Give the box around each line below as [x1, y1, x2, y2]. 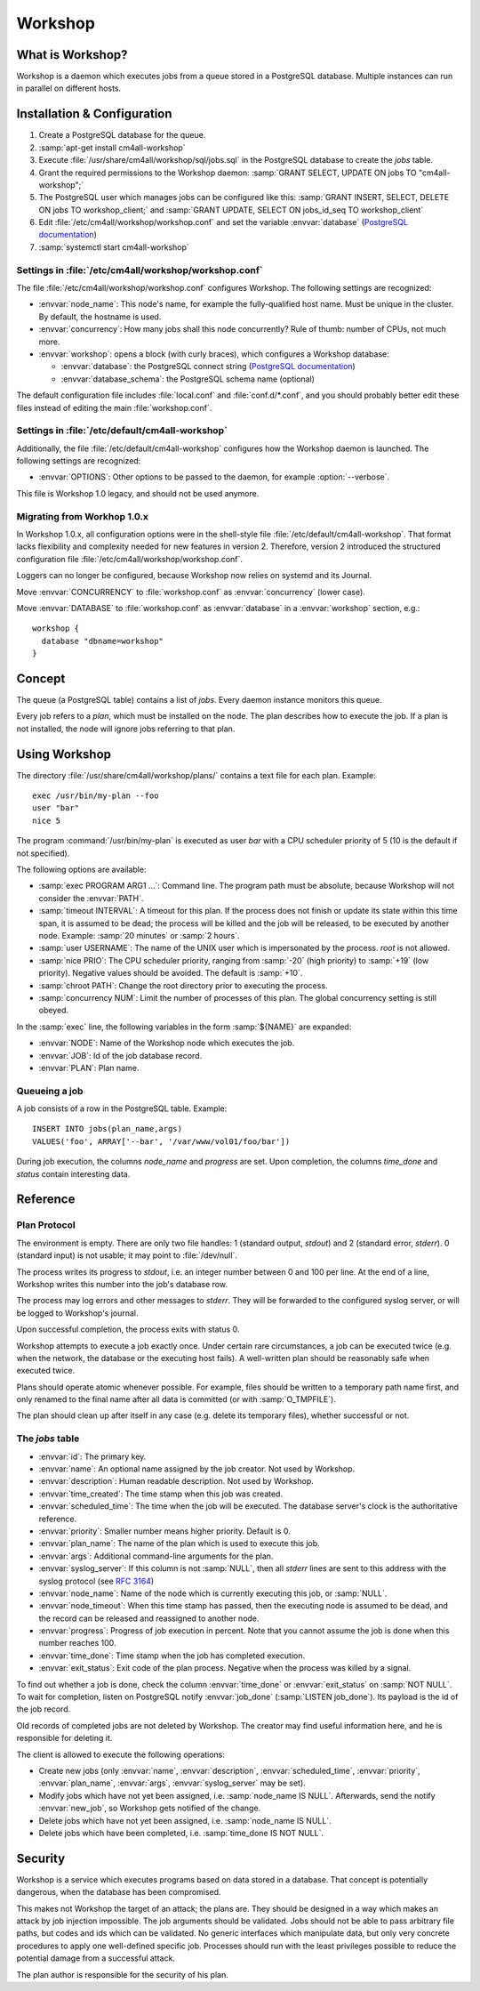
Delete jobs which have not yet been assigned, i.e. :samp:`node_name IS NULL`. [38, 1815, 332, 1826]
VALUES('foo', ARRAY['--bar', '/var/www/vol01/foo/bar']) [32, 1136, 291, 1147]
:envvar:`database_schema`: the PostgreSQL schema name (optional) [60, 374, 316, 384]
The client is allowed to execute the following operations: [16, 1749, 226, 1760]
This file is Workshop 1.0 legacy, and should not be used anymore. [16, 488, 260, 498]
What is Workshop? [16, 47, 128, 62]
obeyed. [38, 1005, 69, 1016]
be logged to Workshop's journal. [16, 1308, 139, 1318]
